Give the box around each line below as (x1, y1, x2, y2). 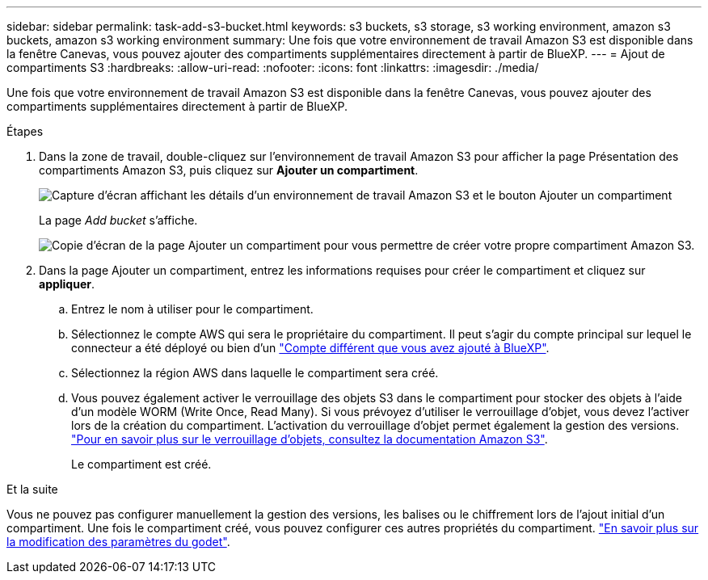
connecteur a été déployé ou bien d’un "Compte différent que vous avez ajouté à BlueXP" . (71, 341, 550, 355)
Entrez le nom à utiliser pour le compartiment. (71, 302, 314, 316)
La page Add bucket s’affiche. (39, 213, 198, 227)
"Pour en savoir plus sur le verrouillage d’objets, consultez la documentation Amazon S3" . (71, 432, 548, 446)
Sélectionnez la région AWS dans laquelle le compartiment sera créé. (71, 366, 439, 380)
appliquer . (39, 277, 95, 291)
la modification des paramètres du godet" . (6, 535, 230, 548)
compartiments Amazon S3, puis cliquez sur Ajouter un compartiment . (39, 163, 419, 177)
